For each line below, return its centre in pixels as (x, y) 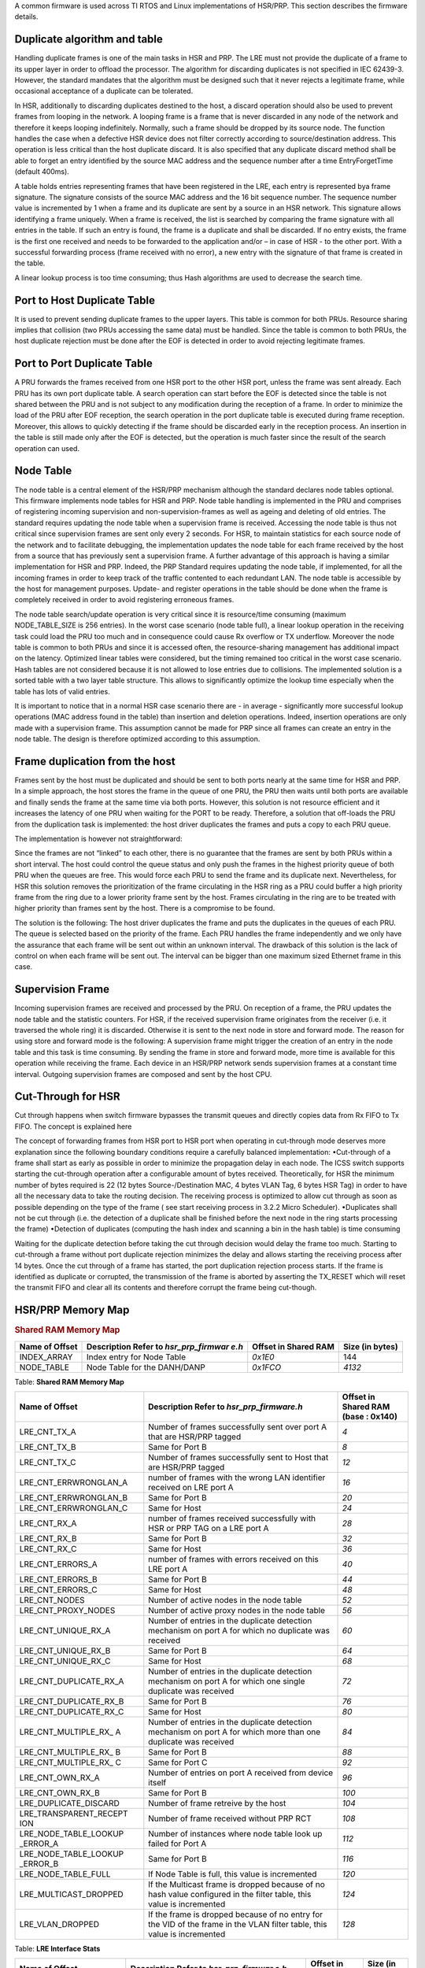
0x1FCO (267, 1367)
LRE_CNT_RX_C (48, 1548)
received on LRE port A (191, 1487)
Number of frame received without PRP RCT (230, 1818)
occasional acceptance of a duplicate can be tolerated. (104, 91)
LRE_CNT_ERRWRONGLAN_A (74, 1482)
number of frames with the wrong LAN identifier (237, 1478)
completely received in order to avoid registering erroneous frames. (124, 600)
